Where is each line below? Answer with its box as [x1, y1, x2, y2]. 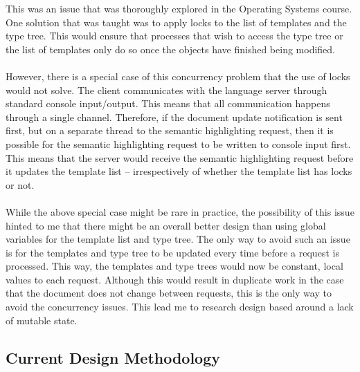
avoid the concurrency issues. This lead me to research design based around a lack [6, 299, 354, 314]
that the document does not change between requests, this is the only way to [6, 286, 332, 300]
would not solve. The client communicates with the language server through [6, 82, 327, 97]
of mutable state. [6, 313, 78, 327]
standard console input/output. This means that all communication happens [6, 96, 330, 111]
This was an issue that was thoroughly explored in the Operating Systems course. [6, 1, 352, 15]
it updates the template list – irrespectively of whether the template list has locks [6, 164, 352, 178]
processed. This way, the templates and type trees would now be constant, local [6, 259, 343, 273]
